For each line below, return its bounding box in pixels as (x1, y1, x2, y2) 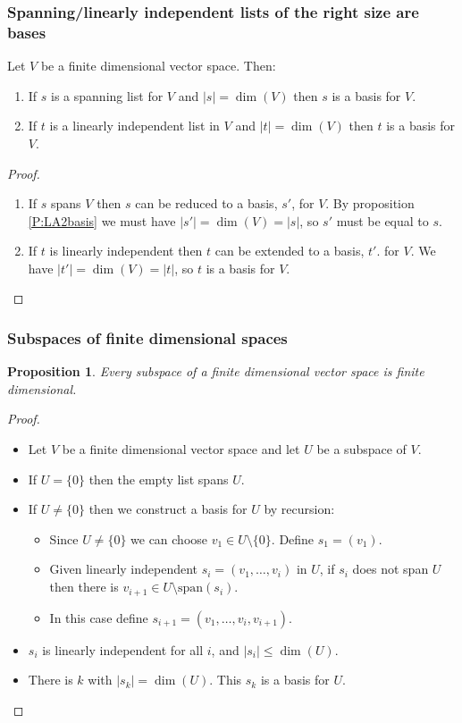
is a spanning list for (51, 86, 164, 105)
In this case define (49, 608, 148, 626)
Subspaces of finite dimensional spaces (7, 327, 288, 349)
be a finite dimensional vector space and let (62, 440, 300, 458)
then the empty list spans (88, 469, 229, 488)
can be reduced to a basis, (135, 194, 278, 213)
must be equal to (336, 211, 429, 230)
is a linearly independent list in (49, 116, 220, 135)
